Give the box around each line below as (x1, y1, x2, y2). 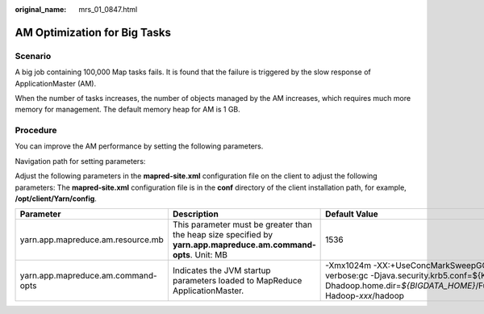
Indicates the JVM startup (172, 265, 271, 276)
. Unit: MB (190, 249, 227, 261)
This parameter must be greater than (172, 219, 312, 230)
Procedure (15, 125, 57, 136)
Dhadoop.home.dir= (325, 280, 402, 291)
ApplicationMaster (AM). (15, 78, 97, 88)
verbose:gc (325, 270, 369, 282)
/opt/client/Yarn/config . (15, 194, 97, 203)
